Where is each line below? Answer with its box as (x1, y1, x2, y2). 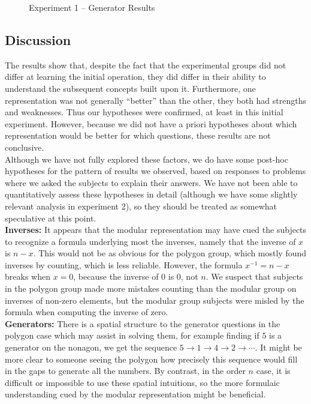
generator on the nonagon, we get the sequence (5, 341, 177, 354)
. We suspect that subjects (206, 270, 303, 283)
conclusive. (5, 140, 44, 153)
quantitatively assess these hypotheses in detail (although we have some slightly (5, 188, 298, 200)
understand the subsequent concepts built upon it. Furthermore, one (5, 82, 256, 94)
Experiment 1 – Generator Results (29, 1, 155, 13)
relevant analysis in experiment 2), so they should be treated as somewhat (5, 199, 277, 212)
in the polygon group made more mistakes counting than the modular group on (5, 282, 297, 295)
